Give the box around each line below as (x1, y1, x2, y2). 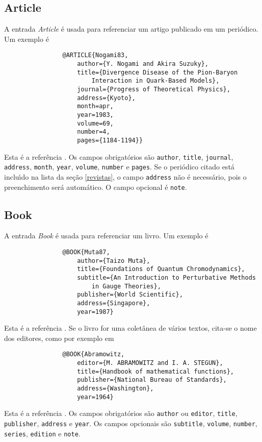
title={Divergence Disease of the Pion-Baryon (77, 68, 238, 76)
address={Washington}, (77, 385, 154, 392)
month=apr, (77, 103, 114, 110)
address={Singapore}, (77, 299, 150, 307)
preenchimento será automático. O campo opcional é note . (4, 181, 187, 192)
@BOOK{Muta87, (62, 249, 110, 256)
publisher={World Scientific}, (77, 291, 183, 299)
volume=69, (77, 119, 114, 127)
